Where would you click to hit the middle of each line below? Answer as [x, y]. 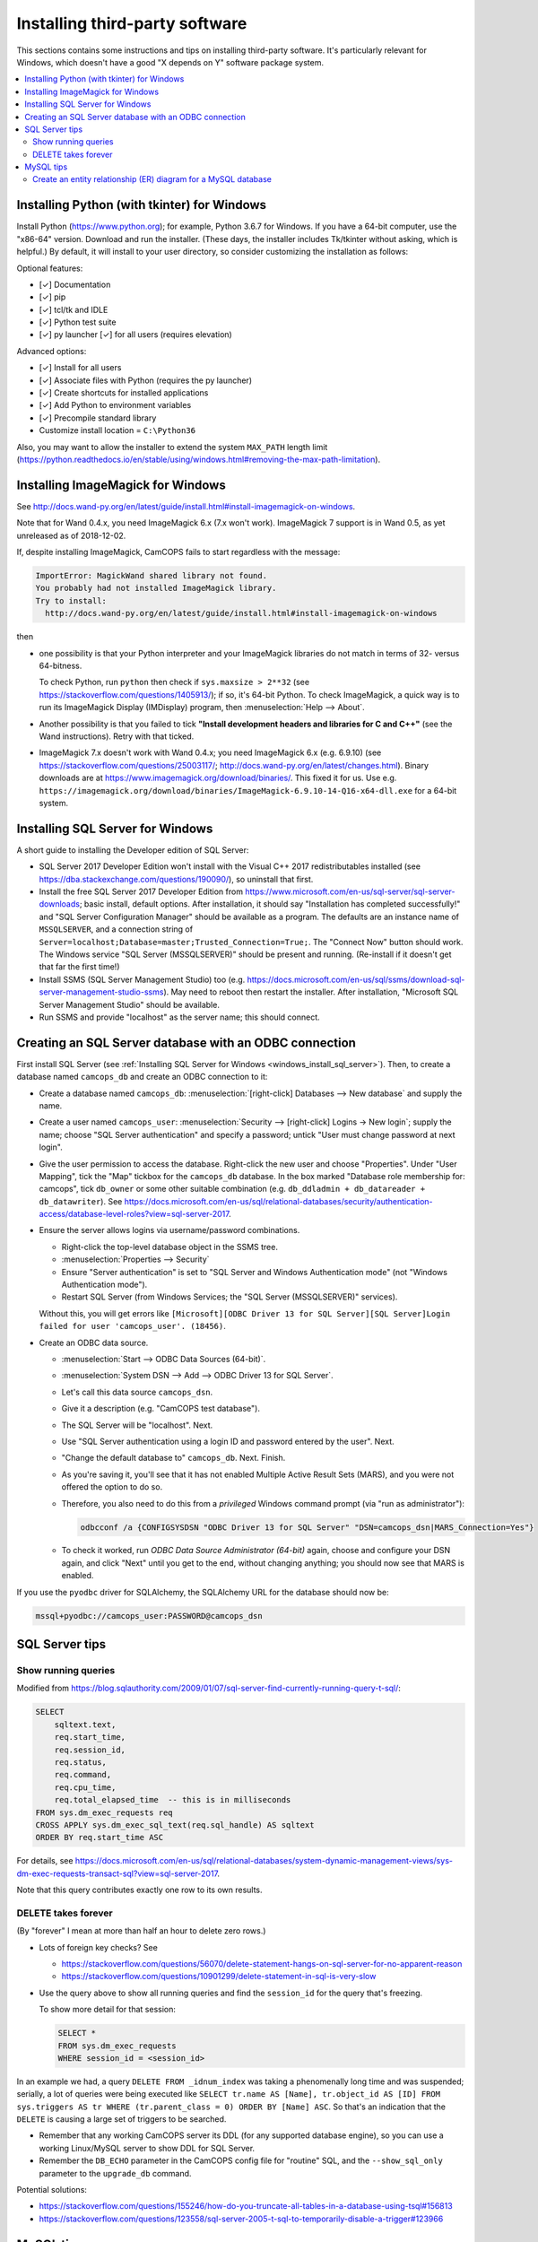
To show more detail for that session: [108, 2010]
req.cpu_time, [85, 1787]
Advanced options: [52, 351]
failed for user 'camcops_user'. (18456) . [132, 1326]
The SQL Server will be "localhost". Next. [137, 1425]
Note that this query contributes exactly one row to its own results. [140, 1890]
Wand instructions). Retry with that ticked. [117, 736]
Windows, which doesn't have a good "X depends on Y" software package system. [170, 62]
